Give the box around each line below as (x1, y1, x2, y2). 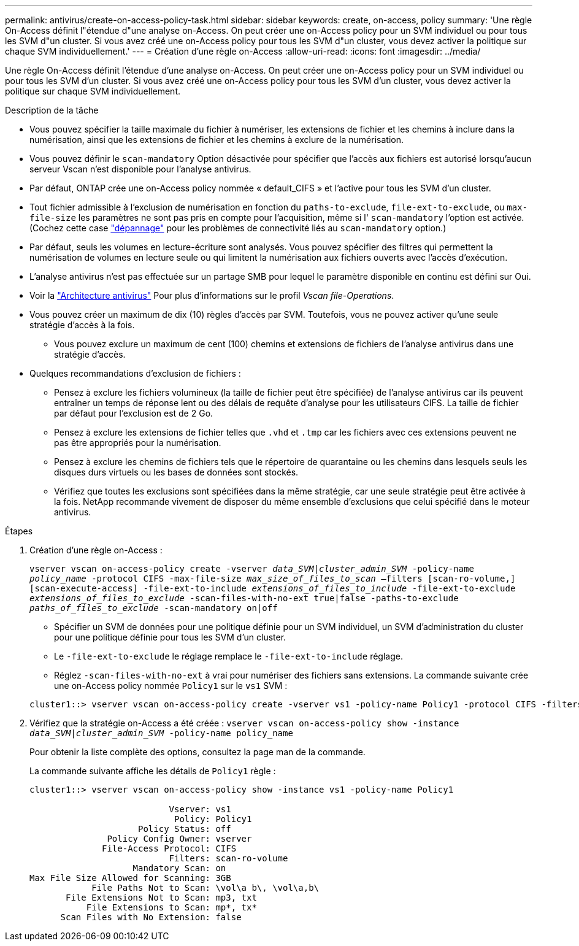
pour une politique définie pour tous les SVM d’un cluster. (54, 632, 286, 642)
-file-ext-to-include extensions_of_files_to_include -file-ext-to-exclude (143, 583, 516, 593)
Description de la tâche (5, 105, 99, 115)
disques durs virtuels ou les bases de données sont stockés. (54, 467, 299, 477)
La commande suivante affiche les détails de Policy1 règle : (29, 766, 276, 776)
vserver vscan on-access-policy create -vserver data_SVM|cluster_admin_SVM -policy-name (29, 564, 474, 574)
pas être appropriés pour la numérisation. (54, 437, 221, 448)
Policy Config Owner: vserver (107, 834, 252, 844)
